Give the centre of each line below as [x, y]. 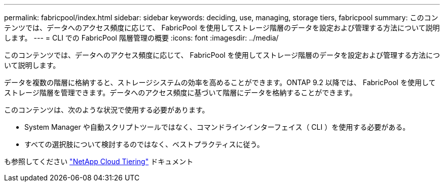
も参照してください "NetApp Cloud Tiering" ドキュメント [99, 161]
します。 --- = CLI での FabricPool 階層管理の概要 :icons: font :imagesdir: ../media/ [141, 38]
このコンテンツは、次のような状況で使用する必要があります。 [107, 110]
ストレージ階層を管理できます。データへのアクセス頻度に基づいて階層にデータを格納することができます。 [180, 92]
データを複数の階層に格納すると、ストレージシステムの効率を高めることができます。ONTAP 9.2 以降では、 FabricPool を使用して [220, 82]
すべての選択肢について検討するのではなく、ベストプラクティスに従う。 [144, 144]
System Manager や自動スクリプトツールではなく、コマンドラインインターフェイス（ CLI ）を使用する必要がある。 [217, 127]
